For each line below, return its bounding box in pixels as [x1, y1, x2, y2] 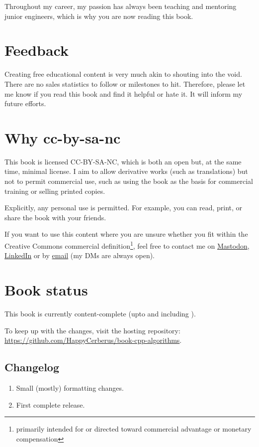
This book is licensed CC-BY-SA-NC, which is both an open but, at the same [4, 156, 242, 166]
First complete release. [16, 399, 85, 410]
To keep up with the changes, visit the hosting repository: [4, 325, 180, 335]
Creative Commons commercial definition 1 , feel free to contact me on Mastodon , [4, 239, 250, 251]
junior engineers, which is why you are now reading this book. [4, 10, 193, 21]
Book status [4, 280, 88, 299]
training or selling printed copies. [4, 185, 105, 196]
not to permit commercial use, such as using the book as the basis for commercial [4, 176, 253, 186]
